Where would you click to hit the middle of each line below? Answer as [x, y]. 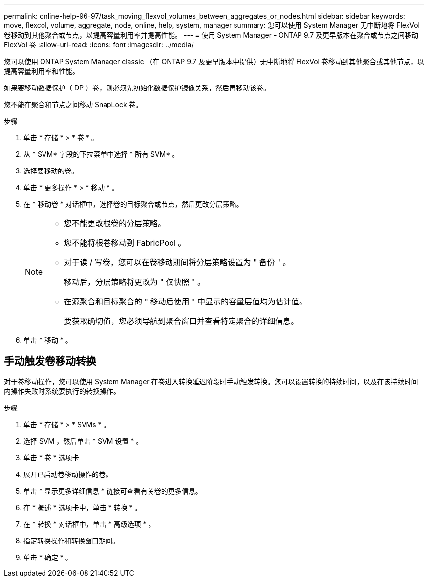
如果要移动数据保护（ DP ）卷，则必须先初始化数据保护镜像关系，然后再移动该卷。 [137, 88]
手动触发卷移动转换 [50, 361]
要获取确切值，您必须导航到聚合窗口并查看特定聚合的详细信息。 [182, 321]
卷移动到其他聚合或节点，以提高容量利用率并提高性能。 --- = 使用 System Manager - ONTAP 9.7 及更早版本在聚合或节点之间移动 [211, 35]
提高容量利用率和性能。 [42, 71]
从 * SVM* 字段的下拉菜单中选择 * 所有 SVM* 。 [101, 154]
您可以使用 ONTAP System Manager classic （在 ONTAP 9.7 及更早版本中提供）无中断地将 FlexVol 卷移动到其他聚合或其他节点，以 [214, 61]
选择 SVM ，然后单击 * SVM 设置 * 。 [83, 441]
